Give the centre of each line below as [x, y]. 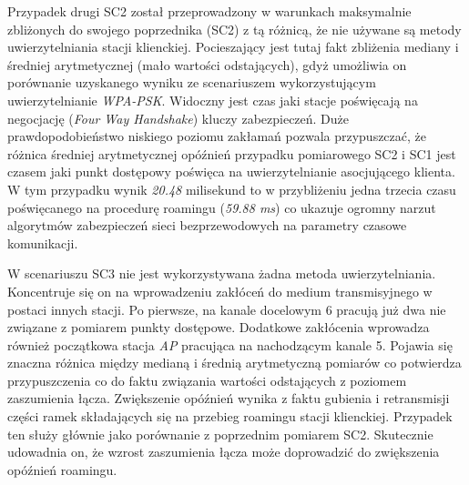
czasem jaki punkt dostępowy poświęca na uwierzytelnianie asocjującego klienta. [231, 172]
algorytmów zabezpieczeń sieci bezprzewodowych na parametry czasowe [207, 225]
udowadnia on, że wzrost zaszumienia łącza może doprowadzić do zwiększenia [224, 452]
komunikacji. [43, 242]
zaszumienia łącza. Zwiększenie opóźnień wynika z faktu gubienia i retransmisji [229, 398]
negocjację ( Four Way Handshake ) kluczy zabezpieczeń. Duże [178, 118]
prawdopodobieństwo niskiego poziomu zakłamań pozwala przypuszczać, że [217, 136]
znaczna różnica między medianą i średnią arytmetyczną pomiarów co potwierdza [234, 363]
